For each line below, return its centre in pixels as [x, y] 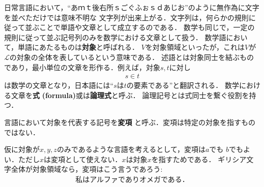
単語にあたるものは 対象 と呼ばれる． [79, 47]
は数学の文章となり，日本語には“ [59, 85]
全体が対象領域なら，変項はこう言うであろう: [87, 169]
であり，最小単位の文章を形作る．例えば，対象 [82, 67]
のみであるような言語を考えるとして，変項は [131, 149]
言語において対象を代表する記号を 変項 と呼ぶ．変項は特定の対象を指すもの [130, 122]
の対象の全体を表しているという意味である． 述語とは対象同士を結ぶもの [131, 57]
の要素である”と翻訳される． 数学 [183, 85]
